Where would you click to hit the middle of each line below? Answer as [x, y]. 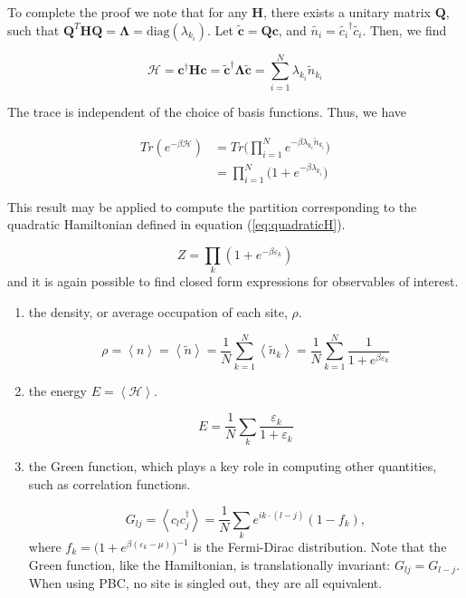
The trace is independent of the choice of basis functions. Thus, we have [207, 111]
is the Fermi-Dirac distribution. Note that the [320, 547]
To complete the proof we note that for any [128, 12]
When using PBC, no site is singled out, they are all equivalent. [205, 583]
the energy [58, 390]
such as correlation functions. [109, 483]
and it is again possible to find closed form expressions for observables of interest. [233, 281]
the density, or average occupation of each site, [158, 311]
